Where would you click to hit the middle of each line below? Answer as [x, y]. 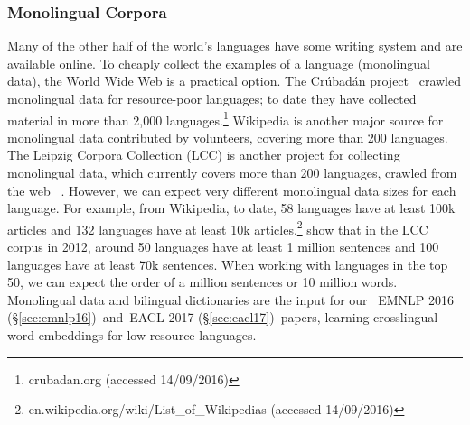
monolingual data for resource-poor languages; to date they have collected [212, 98]
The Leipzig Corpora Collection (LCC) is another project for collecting [204, 155]
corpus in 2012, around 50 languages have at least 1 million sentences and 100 [223, 247]
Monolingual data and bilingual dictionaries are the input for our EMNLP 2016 [231, 299]
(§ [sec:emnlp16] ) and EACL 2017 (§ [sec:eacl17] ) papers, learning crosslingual [223, 317]
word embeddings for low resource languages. [132, 335]
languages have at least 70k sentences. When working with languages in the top [228, 264]
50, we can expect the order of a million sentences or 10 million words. [202, 282]
